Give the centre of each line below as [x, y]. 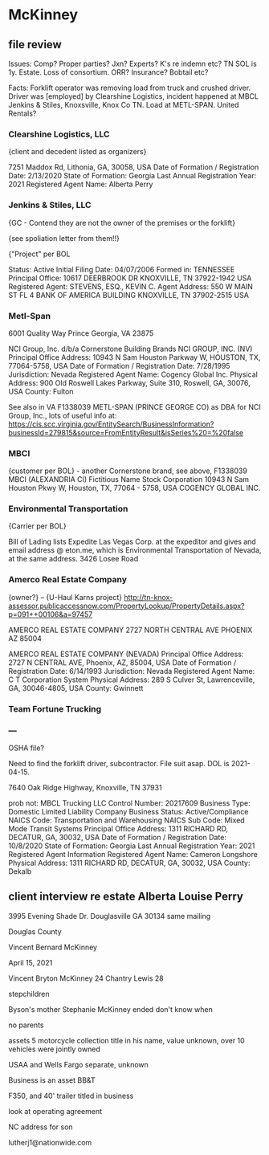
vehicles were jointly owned [54, 1049]
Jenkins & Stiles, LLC [50, 205]
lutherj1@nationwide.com [50, 1142]
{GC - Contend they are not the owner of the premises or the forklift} [122, 222]
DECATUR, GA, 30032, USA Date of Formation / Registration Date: [118, 837]
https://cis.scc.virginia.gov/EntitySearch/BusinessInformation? [111, 424]
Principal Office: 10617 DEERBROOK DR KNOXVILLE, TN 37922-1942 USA [130, 278]
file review [35, 45]
